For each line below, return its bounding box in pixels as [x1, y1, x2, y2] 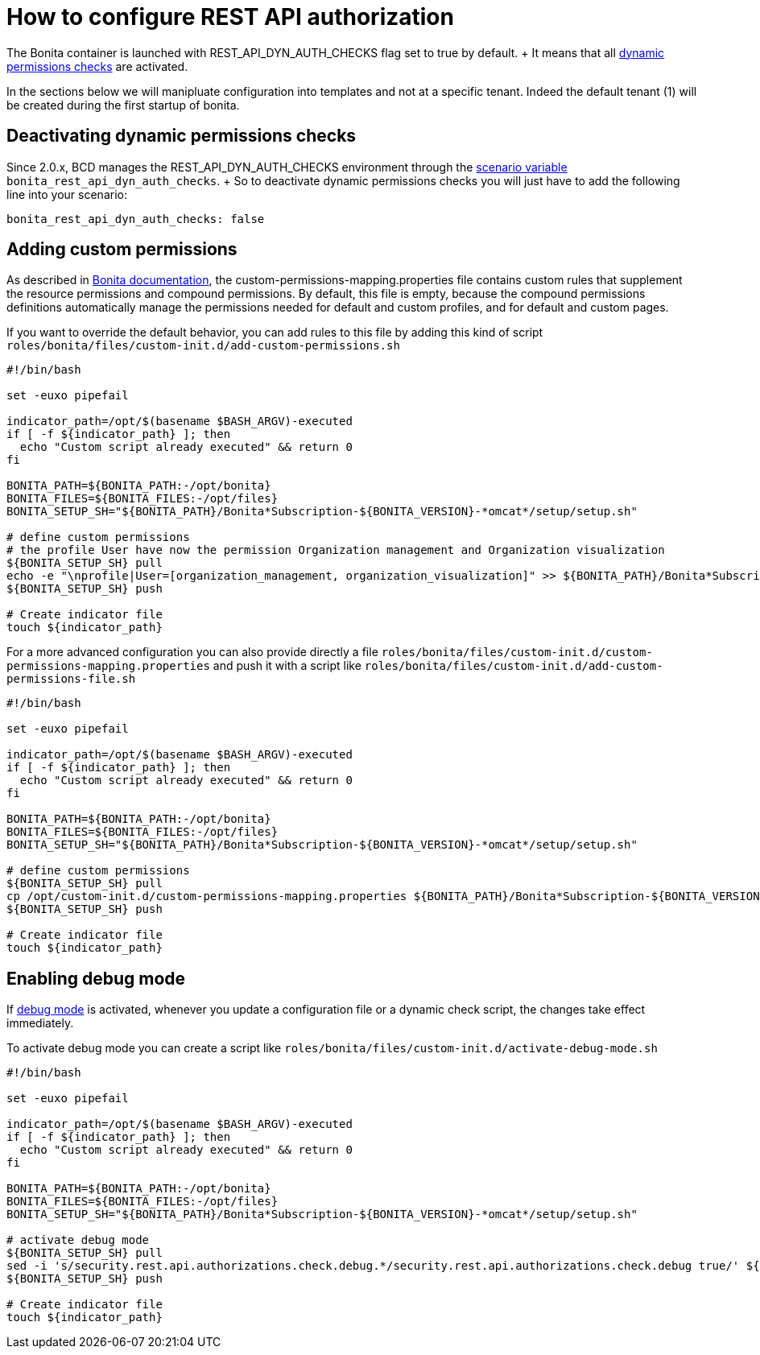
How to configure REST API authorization [6, 3, 454, 31]
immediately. [6, 1016, 74, 1031]
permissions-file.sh [6, 672, 136, 686]
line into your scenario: [6, 187, 127, 201]
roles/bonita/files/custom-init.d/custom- [381, 646, 653, 659]
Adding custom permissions [6, 239, 237, 260]
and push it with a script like [213, 659, 361, 673]
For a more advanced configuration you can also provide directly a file [6, 645, 378, 659]
